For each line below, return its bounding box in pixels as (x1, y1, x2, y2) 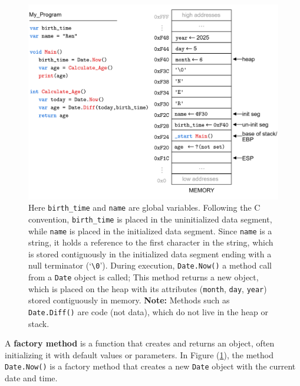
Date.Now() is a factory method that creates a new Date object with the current (5, 360, 296, 372)
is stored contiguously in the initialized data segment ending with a (28, 247, 272, 260)
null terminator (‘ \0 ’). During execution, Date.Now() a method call (28, 259, 272, 271)
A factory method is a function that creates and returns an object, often (5, 337, 275, 349)
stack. (28, 317, 50, 329)
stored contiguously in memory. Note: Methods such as (28, 294, 230, 306)
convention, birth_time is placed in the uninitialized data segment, (28, 212, 272, 225)
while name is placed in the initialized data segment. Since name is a (28, 224, 272, 237)
